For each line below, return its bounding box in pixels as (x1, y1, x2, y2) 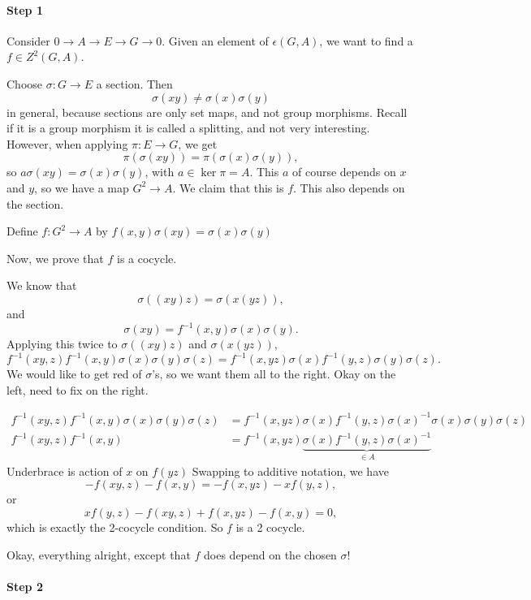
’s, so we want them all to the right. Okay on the (152, 365, 396, 382)
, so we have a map (34, 179, 129, 196)
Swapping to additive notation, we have (192, 462, 389, 479)
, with (145, 163, 175, 180)
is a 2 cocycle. (235, 518, 305, 535)
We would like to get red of (6, 365, 142, 382)
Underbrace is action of (6, 462, 123, 479)
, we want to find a (319, 32, 413, 49)
